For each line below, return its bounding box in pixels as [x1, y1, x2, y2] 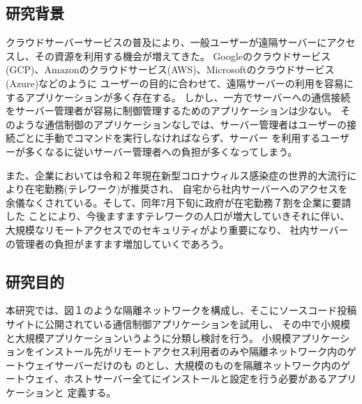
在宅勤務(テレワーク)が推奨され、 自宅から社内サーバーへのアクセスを [24, 181, 348, 196]
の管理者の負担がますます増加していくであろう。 [6, 236, 229, 250]
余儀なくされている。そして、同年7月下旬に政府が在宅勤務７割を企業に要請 [6, 195, 352, 209]
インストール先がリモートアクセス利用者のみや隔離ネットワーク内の [34, 344, 347, 359]
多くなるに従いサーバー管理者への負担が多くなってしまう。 [24, 144, 298, 158]
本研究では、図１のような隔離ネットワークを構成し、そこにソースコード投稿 [6, 303, 357, 317]
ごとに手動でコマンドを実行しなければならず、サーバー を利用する [15, 130, 321, 145]
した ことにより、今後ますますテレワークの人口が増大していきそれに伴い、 [6, 209, 350, 223]
